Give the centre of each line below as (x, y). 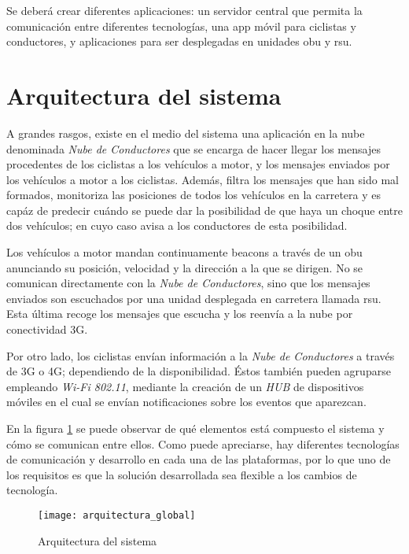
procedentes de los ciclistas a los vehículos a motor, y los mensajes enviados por (198, 164)
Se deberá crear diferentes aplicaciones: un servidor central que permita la (184, 10)
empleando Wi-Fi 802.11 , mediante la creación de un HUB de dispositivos (185, 386)
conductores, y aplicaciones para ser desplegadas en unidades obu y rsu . (179, 41)
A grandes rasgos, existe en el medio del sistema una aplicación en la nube (186, 133)
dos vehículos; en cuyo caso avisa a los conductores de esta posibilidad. (177, 225)
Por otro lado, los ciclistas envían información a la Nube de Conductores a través (201, 355)
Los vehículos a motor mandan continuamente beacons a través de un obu (184, 252)
